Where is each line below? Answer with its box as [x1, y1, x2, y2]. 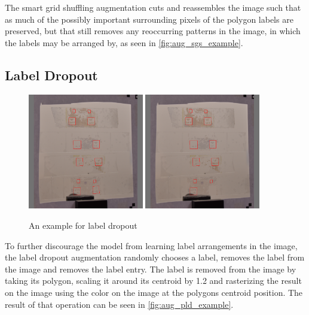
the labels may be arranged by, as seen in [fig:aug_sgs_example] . [5, 36, 243, 49]
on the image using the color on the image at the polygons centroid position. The [5, 286, 303, 298]
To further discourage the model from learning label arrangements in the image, [5, 239, 298, 252]
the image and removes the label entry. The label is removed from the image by [5, 262, 296, 275]
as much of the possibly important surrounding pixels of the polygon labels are [5, 13, 293, 25]
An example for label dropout [29, 219, 137, 231]
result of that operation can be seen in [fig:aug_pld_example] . [5, 298, 234, 310]
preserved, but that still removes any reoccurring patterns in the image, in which [5, 25, 301, 37]
